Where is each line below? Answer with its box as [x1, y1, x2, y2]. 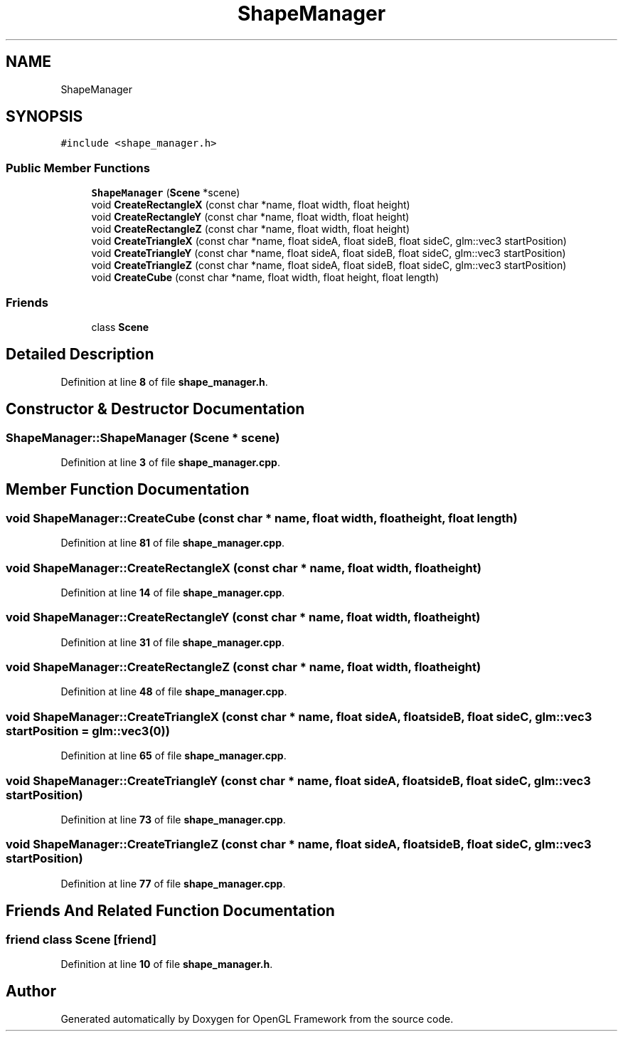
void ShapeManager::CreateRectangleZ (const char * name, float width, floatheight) [6, 660, 481, 675]
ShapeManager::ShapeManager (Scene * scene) [6, 430, 280, 445]
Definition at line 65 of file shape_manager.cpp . [60, 749, 287, 762]
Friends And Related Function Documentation [6, 902, 335, 920]
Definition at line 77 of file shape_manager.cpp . [60, 877, 286, 890]
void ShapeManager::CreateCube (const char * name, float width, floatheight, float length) [6, 510, 518, 525]
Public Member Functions [6, 160, 150, 175]
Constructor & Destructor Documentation [6, 400, 305, 419]
